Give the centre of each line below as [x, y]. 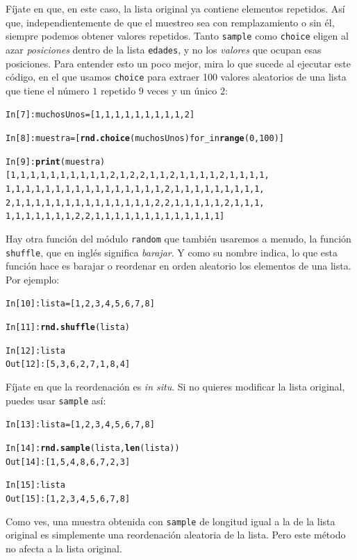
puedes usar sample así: [56, 400]
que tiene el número [48, 90]
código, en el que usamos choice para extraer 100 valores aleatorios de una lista [176, 77]
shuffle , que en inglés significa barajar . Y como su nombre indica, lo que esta [172, 252]
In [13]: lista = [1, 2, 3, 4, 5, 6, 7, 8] [80, 425]
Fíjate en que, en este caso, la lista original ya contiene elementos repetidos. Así [175, 8]
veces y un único [182, 90]
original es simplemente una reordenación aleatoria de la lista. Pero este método [176, 535]
